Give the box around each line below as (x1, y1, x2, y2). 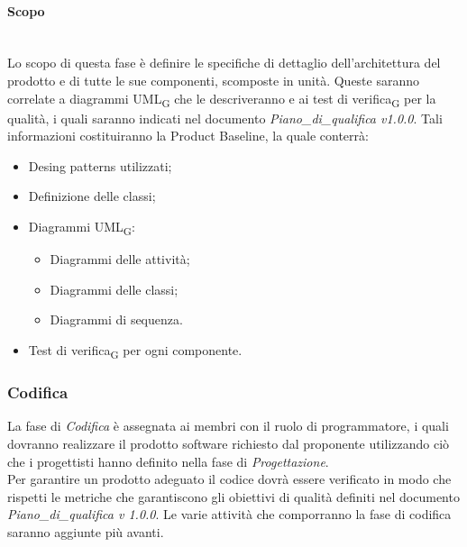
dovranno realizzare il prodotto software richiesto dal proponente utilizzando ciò (7, 433, 450, 452)
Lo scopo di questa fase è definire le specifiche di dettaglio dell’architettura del (7, 53, 441, 72)
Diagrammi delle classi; (50, 279, 179, 298)
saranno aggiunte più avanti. (7, 522, 164, 541)
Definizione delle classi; (28, 187, 156, 205)
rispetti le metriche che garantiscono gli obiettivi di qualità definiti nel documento (7, 487, 460, 506)
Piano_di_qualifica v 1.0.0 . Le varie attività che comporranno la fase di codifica (7, 505, 452, 524)
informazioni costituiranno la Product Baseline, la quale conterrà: (7, 126, 369, 145)
